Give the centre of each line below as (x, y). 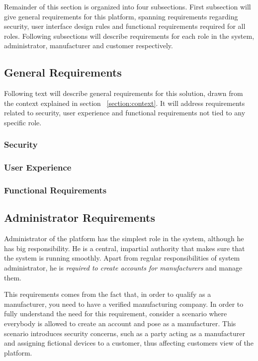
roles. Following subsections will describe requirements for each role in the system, (129, 36)
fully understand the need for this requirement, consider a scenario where (116, 314)
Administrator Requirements (80, 218)
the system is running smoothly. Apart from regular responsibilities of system (122, 258)
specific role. (23, 122)
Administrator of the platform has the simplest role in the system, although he (124, 238)
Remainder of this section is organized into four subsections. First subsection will (128, 6)
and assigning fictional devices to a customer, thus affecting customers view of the (129, 343)
